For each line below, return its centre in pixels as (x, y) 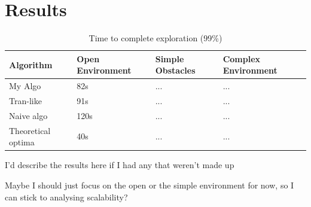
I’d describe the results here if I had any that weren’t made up (120, 165)
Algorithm (31, 64)
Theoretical (30, 130)
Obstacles (175, 70)
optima (22, 142)
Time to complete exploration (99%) (155, 38)
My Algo (25, 86)
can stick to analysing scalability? (66, 197)
